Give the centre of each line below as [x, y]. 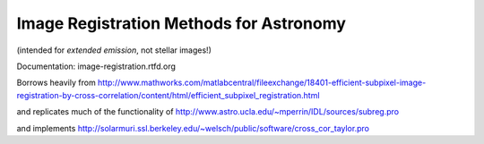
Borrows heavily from [56, 83]
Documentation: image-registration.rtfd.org [96, 66]
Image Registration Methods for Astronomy [181, 23]
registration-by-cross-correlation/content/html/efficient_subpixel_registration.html [168, 95]
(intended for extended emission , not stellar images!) [114, 50]
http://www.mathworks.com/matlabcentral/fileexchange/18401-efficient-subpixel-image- [262, 83]
